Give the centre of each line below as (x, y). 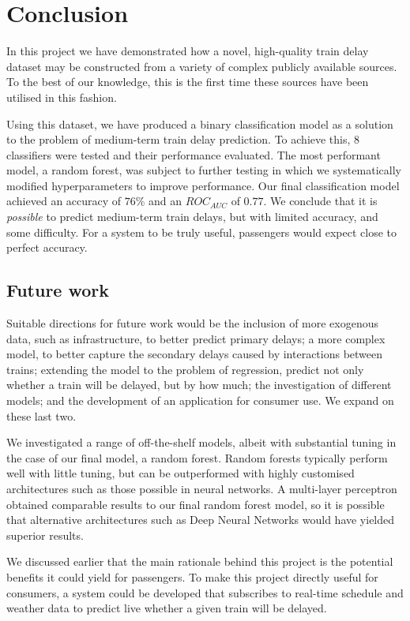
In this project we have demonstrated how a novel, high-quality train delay (188, 51)
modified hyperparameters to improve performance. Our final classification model (203, 185)
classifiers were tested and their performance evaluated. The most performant (194, 154)
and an (166, 201)
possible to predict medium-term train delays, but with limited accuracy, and (192, 217)
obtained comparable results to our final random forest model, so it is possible (196, 504)
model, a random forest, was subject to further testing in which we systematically (204, 170)
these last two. (41, 415)
